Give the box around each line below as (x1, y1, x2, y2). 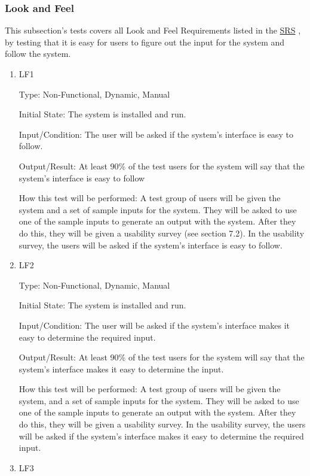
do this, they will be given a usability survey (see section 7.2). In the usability (19, 226, 305, 239)
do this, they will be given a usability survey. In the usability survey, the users (19, 418, 306, 430)
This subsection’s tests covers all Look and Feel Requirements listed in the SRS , (5, 24, 301, 37)
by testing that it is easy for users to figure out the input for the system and (5, 35, 285, 48)
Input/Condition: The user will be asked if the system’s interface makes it (19, 319, 290, 331)
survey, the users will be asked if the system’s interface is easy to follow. (19, 238, 283, 251)
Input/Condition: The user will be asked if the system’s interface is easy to (19, 128, 293, 140)
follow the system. (5, 47, 71, 60)
